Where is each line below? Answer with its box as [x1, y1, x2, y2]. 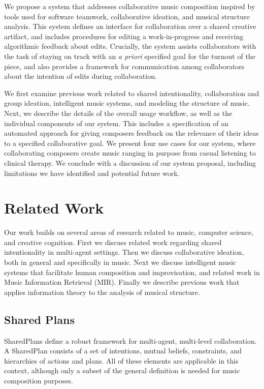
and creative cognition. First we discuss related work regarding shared [4, 236, 222, 247]
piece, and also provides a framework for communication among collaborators [4, 61, 245, 71]
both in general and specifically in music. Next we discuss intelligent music [4, 257, 237, 267]
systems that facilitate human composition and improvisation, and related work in [4, 266, 260, 277]
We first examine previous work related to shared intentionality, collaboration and [4, 87, 259, 98]
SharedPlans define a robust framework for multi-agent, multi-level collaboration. [4, 335, 257, 346]
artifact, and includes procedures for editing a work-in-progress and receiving [4, 31, 244, 41]
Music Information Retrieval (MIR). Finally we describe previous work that [4, 277, 240, 287]
